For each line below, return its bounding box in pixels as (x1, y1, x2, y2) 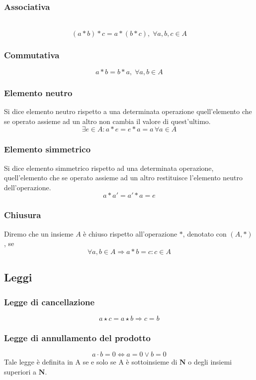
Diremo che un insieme (4, 228, 74, 239)
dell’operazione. (4, 182, 51, 192)
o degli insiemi (188, 357, 232, 367)
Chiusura (4, 209, 41, 221)
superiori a (4, 366, 37, 377)
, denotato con (182, 228, 227, 239)
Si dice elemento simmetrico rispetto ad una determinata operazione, (4, 162, 214, 173)
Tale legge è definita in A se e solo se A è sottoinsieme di (4, 357, 177, 367)
